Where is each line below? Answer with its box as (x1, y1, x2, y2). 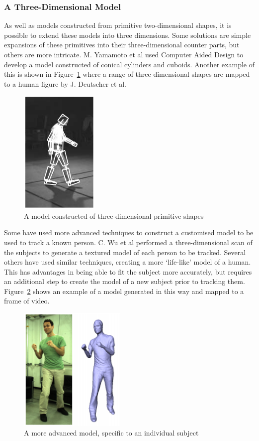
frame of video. (4, 295, 50, 306)
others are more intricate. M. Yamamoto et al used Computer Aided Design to (4, 49, 244, 59)
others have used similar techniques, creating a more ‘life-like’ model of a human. (4, 257, 251, 267)
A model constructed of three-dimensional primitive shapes (24, 210, 204, 221)
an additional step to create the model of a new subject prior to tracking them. (4, 276, 245, 287)
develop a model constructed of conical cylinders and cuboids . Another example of (4, 59, 255, 69)
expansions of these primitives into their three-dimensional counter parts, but (4, 39, 240, 50)
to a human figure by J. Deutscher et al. (4, 78, 126, 89)
